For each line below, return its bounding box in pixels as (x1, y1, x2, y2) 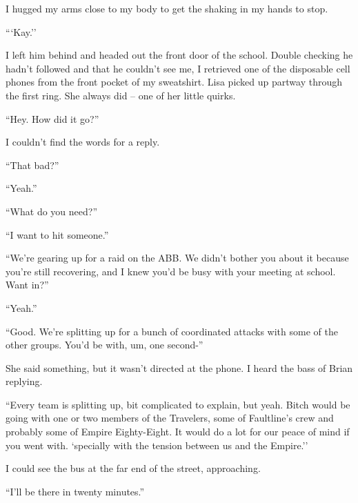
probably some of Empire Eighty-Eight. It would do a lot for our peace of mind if (6, 424, 350, 439)
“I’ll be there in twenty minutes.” (6, 484, 145, 498)
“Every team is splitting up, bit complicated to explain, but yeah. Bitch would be (6, 397, 350, 411)
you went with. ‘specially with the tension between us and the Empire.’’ (6, 437, 308, 452)
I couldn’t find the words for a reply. (6, 135, 160, 149)
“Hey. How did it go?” (6, 111, 99, 126)
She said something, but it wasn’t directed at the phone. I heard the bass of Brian (6, 360, 353, 375)
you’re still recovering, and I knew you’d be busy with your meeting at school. (6, 264, 336, 278)
